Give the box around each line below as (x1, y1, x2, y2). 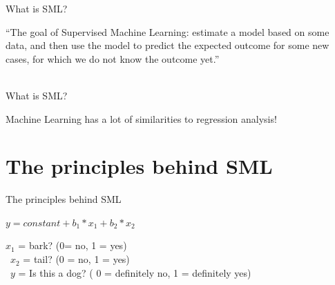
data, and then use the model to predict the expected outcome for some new (6, 38, 329, 52)
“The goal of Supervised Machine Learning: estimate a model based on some (6, 24, 329, 39)
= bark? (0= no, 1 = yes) (18, 238, 127, 253)
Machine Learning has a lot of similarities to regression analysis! (6, 111, 277, 126)
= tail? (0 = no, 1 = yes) (23, 252, 130, 266)
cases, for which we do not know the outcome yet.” (6, 51, 220, 66)
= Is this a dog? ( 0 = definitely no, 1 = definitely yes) (18, 265, 251, 279)
